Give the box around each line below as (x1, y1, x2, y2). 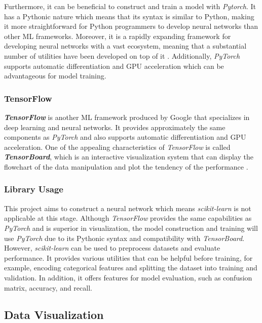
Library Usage (4, 183, 63, 195)
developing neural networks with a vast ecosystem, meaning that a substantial (4, 41, 247, 51)
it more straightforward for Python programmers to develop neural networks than (4, 21, 258, 31)
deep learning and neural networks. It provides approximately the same (4, 122, 226, 132)
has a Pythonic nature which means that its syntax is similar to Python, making (4, 11, 254, 21)
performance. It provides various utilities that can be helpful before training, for (4, 252, 253, 263)
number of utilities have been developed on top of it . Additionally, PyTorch (4, 50, 240, 61)
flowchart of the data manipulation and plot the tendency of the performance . (4, 161, 248, 172)
